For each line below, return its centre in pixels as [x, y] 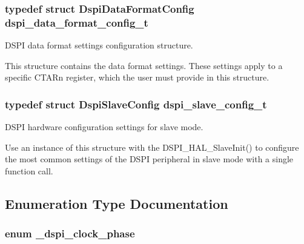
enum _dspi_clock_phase [70, 233]
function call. [29, 170]
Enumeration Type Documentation [117, 203]
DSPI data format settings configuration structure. [99, 45]
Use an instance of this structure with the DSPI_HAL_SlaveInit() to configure [152, 147]
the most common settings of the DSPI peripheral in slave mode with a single [149, 159]
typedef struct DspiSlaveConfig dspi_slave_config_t [136, 104]
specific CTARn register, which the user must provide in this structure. [137, 77]
